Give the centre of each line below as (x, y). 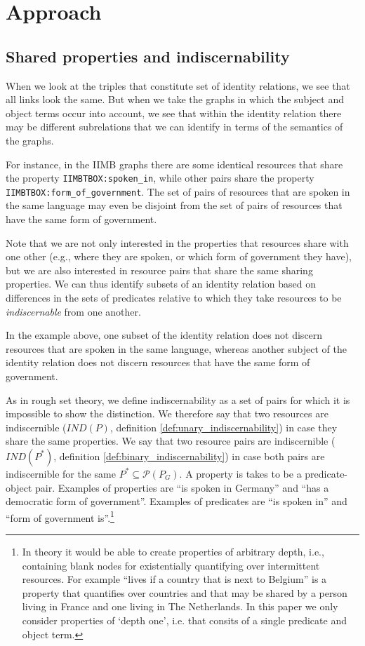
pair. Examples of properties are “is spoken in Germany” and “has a (182, 487)
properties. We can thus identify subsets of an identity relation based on (161, 284)
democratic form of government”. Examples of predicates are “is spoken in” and (177, 501)
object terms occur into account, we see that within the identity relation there (174, 113)
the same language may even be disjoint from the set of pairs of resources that (174, 205)
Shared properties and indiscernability (148, 56)
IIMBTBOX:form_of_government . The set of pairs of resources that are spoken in (178, 191)
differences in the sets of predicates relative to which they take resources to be (174, 298)
